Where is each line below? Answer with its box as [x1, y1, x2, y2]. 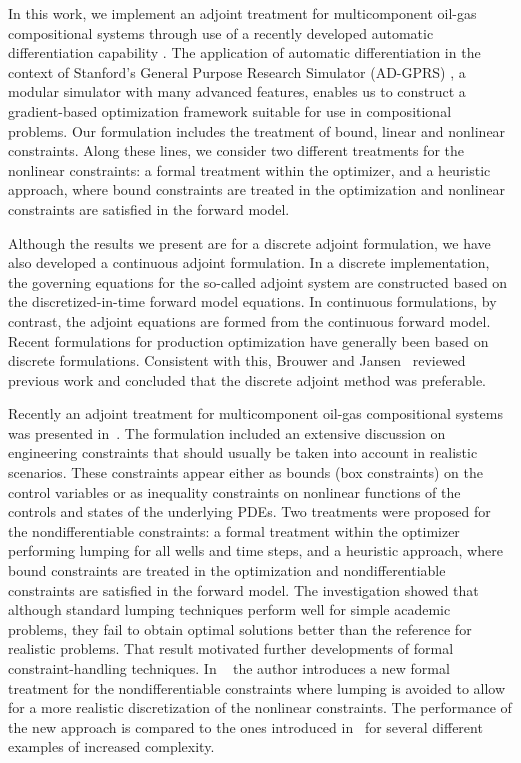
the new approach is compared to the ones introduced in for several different [8, 716, 483, 737]
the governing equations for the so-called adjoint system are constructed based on [8, 271, 508, 292]
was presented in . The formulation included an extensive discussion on [8, 422, 446, 443]
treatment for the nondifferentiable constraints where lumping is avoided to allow [8, 677, 506, 698]
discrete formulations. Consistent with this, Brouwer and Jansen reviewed [8, 350, 466, 371]
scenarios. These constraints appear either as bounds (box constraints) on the [8, 462, 483, 483]
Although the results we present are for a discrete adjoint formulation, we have [8, 232, 491, 253]
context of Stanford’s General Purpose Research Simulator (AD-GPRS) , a [8, 61, 466, 82]
